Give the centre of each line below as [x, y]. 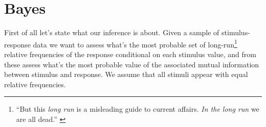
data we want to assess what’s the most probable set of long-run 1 [135, 43]
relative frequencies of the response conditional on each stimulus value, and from [130, 54]
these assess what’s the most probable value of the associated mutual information [132, 64]
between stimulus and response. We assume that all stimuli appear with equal [126, 74]
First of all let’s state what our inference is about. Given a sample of [112, 32]
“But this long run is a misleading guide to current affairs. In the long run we [138, 109]
